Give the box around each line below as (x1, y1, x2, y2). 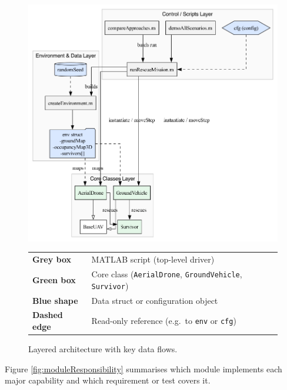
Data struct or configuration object (91, 294, 218, 306)
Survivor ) (91, 279, 129, 291)
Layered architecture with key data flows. (28, 343, 178, 355)
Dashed (32, 309, 63, 321)
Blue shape (32, 294, 78, 306)
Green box (32, 273, 76, 286)
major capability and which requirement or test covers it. (5, 374, 211, 386)
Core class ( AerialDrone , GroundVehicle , (91, 268, 242, 280)
